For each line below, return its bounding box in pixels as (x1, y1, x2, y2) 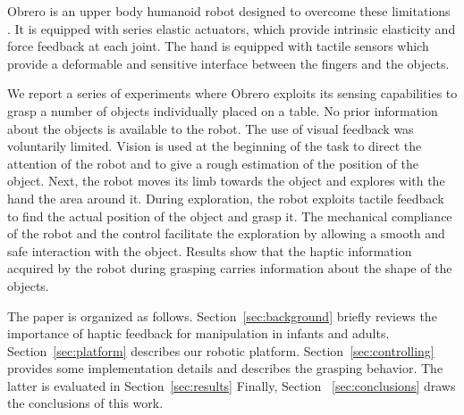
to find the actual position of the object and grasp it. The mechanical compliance (7, 206, 452, 225)
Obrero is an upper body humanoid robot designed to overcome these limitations (7, 2, 451, 20)
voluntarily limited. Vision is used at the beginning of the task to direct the (7, 137, 422, 155)
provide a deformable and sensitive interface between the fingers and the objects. (7, 54, 450, 72)
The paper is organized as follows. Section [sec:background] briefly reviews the (7, 306, 437, 325)
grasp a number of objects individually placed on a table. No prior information (7, 101, 438, 120)
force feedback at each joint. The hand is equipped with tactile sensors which (7, 37, 429, 55)
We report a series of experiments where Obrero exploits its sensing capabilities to (7, 84, 458, 103)
